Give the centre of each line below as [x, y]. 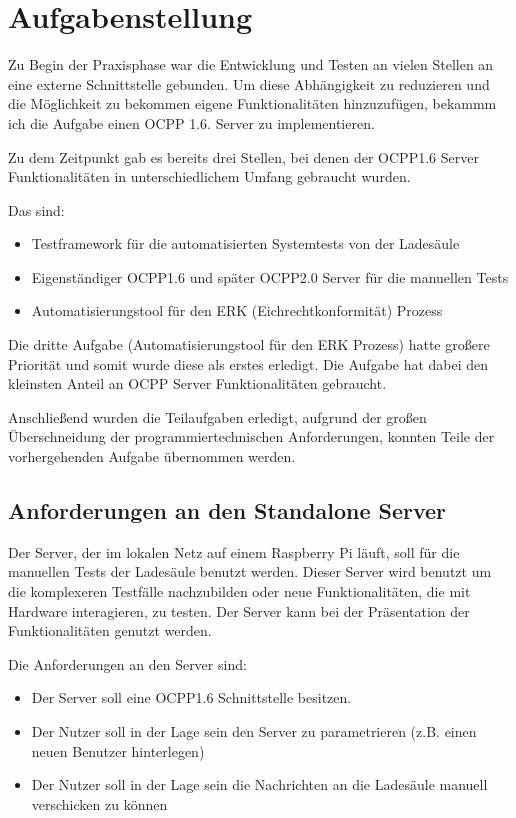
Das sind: [36, 209]
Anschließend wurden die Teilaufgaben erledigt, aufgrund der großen [217, 416]
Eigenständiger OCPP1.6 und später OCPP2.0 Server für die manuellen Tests [270, 276]
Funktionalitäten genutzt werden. [110, 630]
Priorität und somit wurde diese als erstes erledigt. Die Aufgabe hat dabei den [248, 363]
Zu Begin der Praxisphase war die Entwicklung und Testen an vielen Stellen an [251, 64]
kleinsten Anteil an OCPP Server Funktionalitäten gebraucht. [197, 383]
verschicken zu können [99, 803]
